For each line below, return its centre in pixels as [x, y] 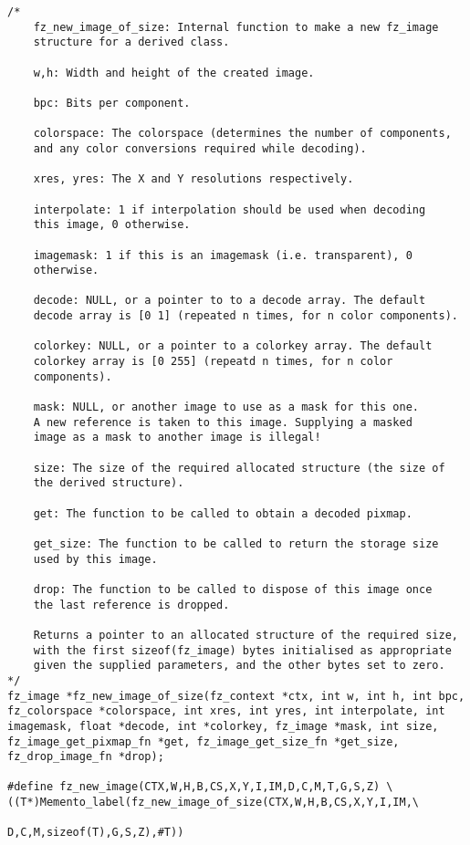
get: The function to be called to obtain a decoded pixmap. [223, 513]
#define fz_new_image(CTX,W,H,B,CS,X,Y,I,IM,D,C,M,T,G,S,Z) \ [200, 787]
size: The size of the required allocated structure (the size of [239, 468]
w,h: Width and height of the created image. [174, 73]
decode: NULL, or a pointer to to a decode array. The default [230, 301]
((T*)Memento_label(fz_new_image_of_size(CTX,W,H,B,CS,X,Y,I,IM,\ [214, 803]
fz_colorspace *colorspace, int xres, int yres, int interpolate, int [226, 711]
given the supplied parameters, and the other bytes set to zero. [239, 666]
